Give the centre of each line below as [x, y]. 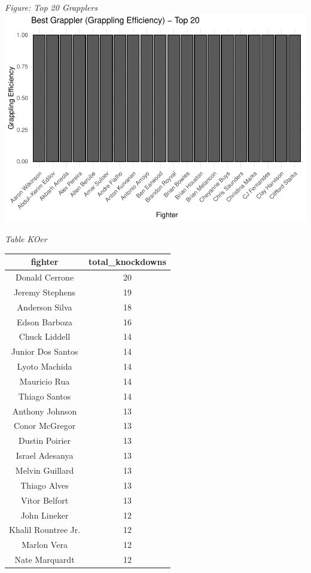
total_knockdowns [127, 262]
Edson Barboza [45, 321]
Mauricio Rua [45, 381]
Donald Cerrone [45, 277]
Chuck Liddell [45, 336]
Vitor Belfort [45, 500]
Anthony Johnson [45, 411]
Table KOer [26, 239]
